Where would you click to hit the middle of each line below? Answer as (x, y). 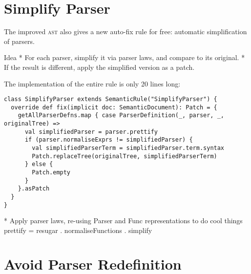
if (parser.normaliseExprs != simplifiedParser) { (109, 140)
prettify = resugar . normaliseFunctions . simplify (78, 230)
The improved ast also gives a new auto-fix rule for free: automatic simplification (125, 32)
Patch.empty (51, 172)
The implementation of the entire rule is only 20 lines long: (92, 83)
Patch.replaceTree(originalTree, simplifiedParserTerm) (125, 156)
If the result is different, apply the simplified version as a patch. (99, 67)
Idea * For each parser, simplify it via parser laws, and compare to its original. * (125, 57)
